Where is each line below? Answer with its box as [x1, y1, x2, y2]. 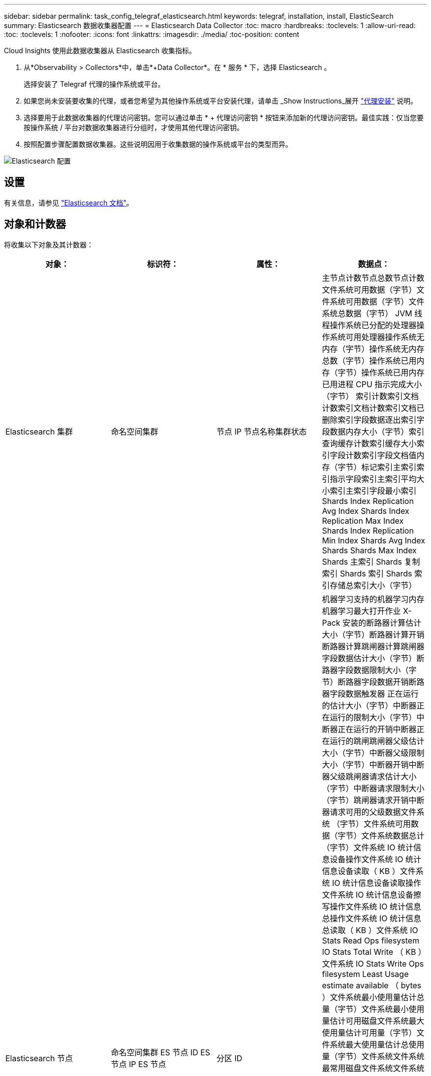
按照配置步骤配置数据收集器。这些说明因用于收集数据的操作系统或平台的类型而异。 [24, 140, 292, 148]
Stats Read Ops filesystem [322, 935, 420, 945]
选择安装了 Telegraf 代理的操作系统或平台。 [24, 80, 165, 88]
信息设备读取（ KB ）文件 [322, 866, 416, 876]
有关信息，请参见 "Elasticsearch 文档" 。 [4, 198, 133, 207]
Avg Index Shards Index [322, 505, 409, 516]
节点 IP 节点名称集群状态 [216, 426, 307, 437]
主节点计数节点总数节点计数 [322, 272, 425, 283]
